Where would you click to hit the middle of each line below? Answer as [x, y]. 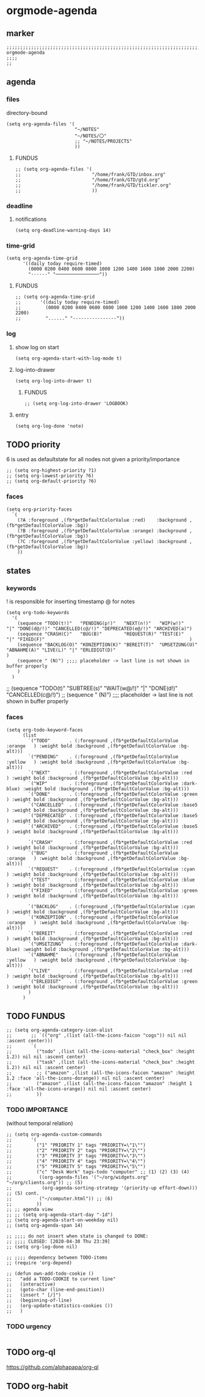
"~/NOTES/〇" [90, 136]
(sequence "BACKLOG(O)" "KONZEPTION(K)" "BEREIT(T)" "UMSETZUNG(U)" [108, 645]
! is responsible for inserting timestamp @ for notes [71, 602]
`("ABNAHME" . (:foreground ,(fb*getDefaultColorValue [103, 955]
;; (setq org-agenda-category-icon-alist [60, 1030]
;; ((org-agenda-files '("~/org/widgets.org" [77, 1177]
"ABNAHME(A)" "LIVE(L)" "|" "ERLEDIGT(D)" [61, 650]
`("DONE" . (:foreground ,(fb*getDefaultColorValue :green [113, 794]
